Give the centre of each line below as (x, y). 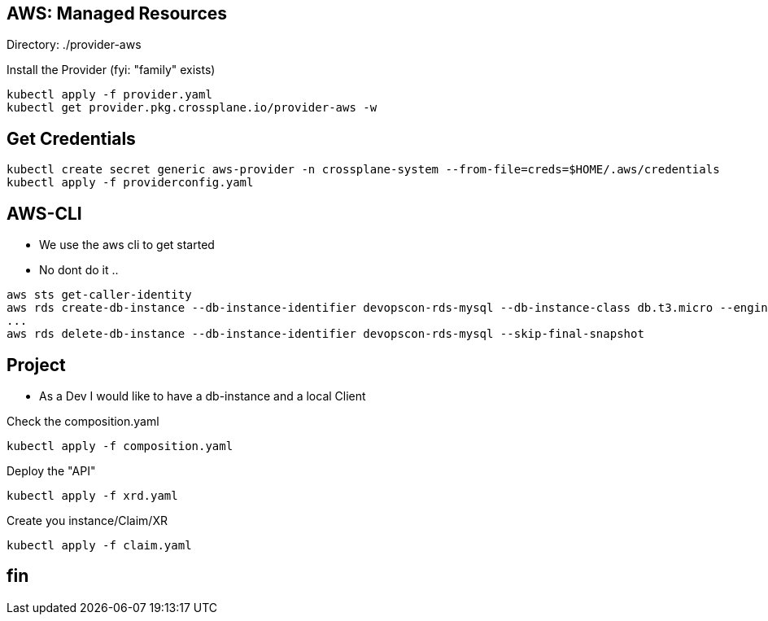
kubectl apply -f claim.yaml (99, 545)
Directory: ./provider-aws (74, 45)
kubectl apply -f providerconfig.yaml (130, 183)
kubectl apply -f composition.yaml (120, 446)
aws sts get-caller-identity (99, 295)
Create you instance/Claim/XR (87, 520)
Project (36, 365)
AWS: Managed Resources (117, 13)
